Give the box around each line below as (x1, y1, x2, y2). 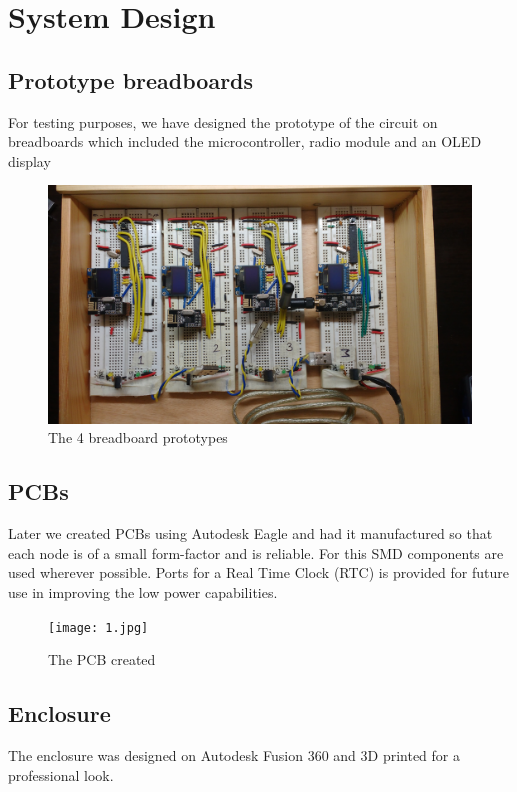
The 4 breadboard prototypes (48, 427, 228, 448)
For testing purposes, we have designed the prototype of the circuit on (8, 111, 438, 132)
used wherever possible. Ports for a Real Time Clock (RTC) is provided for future (8, 562, 509, 583)
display (8, 150, 51, 171)
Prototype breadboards (8, 64, 254, 95)
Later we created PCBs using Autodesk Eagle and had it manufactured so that (8, 523, 493, 544)
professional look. (8, 764, 114, 785)
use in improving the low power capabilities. (8, 582, 278, 603)
